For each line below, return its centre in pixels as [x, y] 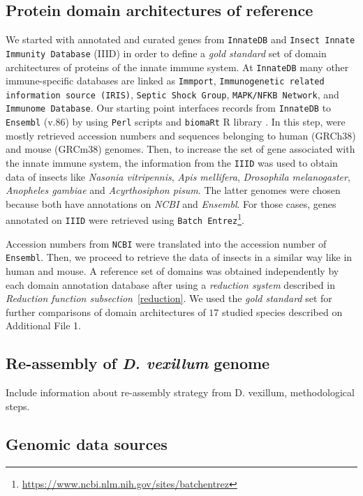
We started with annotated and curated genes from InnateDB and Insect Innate [180, 39]
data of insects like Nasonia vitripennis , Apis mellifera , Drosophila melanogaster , [178, 176]
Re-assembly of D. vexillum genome [138, 363]
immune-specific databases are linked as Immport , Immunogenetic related [165, 81]
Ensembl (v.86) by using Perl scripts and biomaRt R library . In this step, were [176, 122]
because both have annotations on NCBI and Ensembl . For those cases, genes [171, 203]
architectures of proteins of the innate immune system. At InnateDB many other [177, 67]
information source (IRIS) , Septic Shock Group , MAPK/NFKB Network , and [172, 94]
